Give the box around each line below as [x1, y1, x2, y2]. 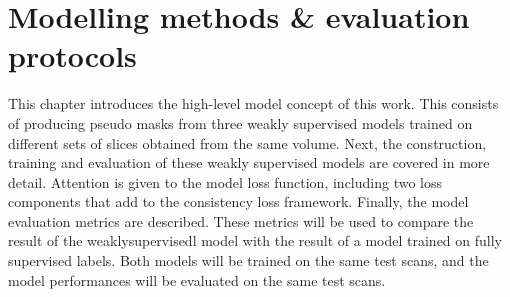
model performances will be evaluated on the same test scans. [8, 269, 386, 290]
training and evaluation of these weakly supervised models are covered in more [8, 152, 490, 173]
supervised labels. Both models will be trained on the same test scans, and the [8, 250, 489, 271]
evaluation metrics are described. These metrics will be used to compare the [8, 210, 474, 231]
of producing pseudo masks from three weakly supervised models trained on [8, 112, 473, 133]
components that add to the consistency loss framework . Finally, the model [8, 191, 469, 212]
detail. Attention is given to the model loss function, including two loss [8, 171, 442, 192]
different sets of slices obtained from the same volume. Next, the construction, [8, 132, 487, 153]
